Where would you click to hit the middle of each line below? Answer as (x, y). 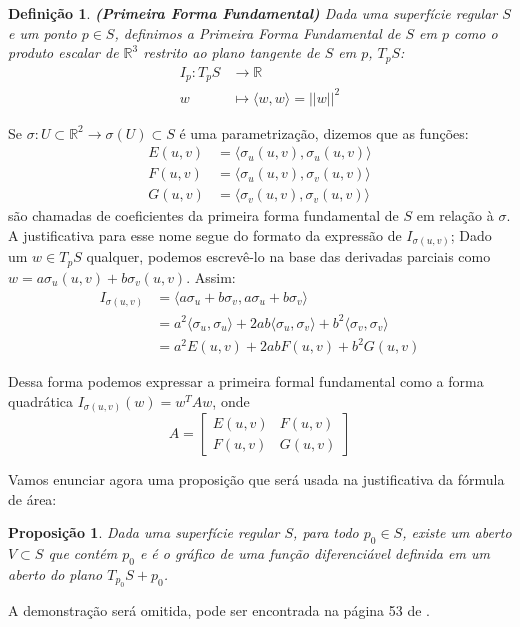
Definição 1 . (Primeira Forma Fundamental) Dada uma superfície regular (253, 13)
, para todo (326, 532)
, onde (231, 400)
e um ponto (42, 32)
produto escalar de (63, 52)
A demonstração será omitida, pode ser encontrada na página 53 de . (219, 610)
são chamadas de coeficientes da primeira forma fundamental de (203, 215)
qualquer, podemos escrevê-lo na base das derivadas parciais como (288, 256)
